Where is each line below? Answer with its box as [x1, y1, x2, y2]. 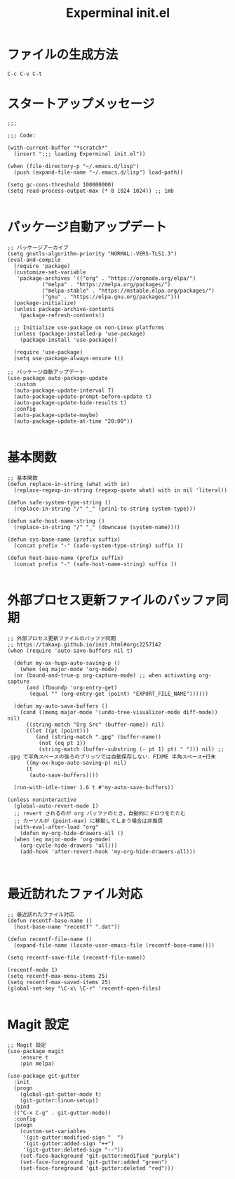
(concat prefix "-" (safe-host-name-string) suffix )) [13, 561, 177, 568]
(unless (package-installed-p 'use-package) [13, 330, 146, 337]
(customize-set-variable [13, 269, 86, 276]
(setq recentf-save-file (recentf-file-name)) [7, 954, 146, 961]
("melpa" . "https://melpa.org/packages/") [41, 281, 171, 288]
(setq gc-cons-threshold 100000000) [7, 181, 114, 188]
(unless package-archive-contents [13, 305, 114, 312]
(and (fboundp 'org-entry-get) [25, 684, 118, 691]
